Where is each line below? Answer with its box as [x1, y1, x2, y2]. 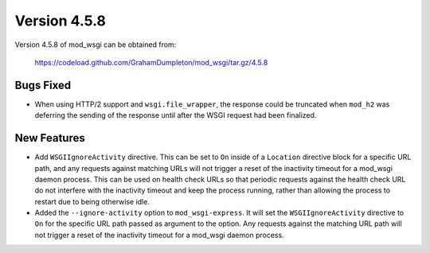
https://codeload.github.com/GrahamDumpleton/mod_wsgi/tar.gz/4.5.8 [34, 57, 268, 67]
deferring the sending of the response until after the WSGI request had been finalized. [34, 111, 317, 120]
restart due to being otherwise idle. [34, 197, 150, 206]
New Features [14, 131, 85, 145]
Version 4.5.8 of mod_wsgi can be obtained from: [14, 40, 177, 49]
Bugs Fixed [14, 78, 72, 91]
